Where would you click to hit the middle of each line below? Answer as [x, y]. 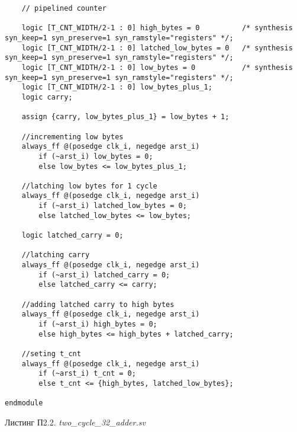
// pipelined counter [64, 8]
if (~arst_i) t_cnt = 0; [87, 374]
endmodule [24, 403]
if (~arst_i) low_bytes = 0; [96, 156]
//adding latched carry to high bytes [98, 304]
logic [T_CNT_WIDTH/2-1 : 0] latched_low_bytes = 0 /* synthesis [157, 48]
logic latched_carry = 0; [72, 236]
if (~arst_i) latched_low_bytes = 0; [113, 206]
